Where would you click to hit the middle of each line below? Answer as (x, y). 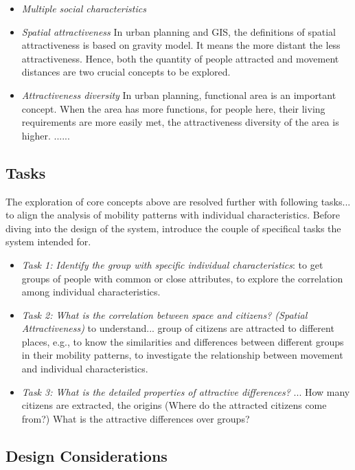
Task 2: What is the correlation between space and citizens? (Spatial (164, 314)
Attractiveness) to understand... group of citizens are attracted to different (178, 328)
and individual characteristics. (85, 369)
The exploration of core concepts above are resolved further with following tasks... (178, 201)
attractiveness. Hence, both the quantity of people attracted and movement (180, 58)
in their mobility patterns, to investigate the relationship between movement (182, 355)
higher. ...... (46, 135)
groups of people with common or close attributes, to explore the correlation (182, 278)
